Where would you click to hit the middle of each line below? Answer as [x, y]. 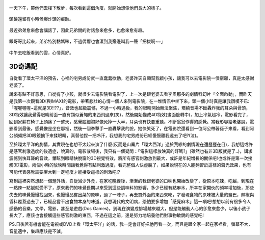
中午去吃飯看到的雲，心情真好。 [41, 53]
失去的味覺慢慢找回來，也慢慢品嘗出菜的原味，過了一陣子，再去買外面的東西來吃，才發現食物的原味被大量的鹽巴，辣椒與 [132, 194]
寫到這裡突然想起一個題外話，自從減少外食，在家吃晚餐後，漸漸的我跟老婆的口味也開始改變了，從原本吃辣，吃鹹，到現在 [132, 181]
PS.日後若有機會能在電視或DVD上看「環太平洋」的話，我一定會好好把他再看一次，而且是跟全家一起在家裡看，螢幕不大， [131, 224]
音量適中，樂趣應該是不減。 [37, 231]
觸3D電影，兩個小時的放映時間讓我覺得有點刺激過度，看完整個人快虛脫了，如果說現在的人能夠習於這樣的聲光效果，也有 [130, 165]
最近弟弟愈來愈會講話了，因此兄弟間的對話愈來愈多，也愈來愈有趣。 [78, 30]
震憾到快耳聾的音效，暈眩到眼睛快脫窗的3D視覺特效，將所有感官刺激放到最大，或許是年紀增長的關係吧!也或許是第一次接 [131, 158]
